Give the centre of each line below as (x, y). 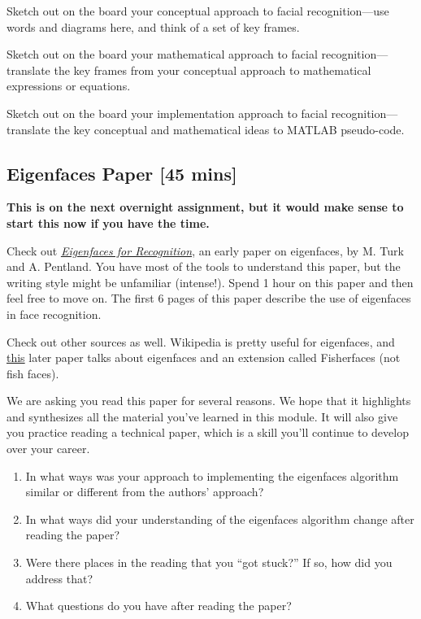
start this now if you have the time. (108, 222)
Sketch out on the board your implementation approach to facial (167, 113)
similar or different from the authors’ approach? (145, 492)
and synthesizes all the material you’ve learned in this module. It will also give (202, 416)
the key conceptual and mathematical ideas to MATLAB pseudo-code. (229, 129)
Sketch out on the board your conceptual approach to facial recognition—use (198, 11)
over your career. (48, 449)
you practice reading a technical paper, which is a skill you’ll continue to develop (208, 432)
